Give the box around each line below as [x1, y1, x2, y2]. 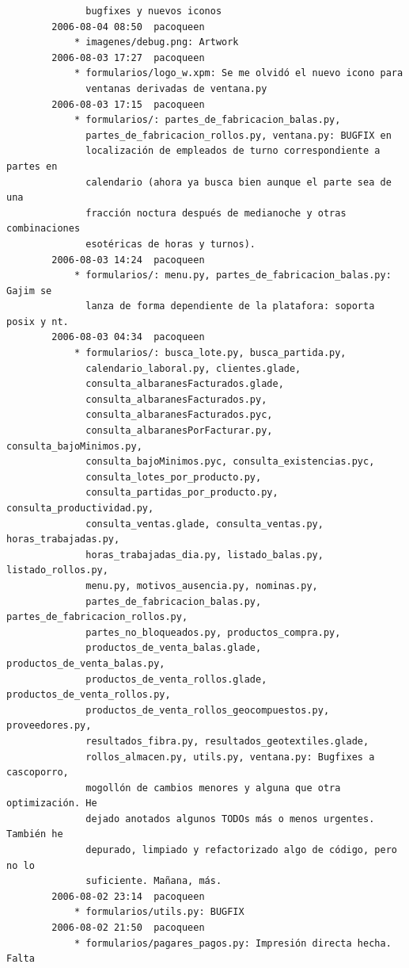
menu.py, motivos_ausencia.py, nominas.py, [85, 580, 318, 591]
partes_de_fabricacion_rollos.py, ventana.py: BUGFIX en [85, 129, 392, 141]
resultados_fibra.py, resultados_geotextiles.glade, [85, 735, 369, 747]
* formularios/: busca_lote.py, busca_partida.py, [74, 347, 347, 359]
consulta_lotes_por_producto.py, [85, 471, 262, 483]
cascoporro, [6, 767, 69, 779]
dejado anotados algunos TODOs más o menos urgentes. [85, 813, 375, 825]
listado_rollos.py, [6, 564, 108, 576]
